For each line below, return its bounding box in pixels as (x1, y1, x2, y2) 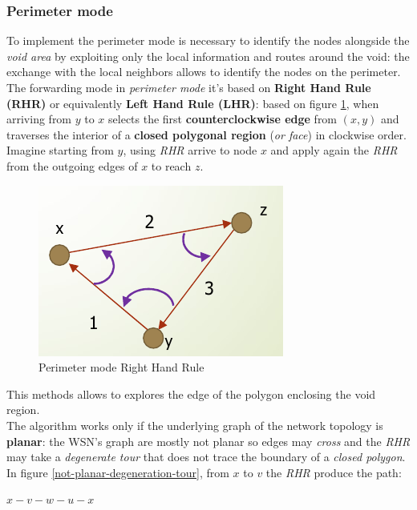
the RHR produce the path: (265, 464, 402, 480)
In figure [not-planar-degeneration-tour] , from (6, 464, 229, 480)
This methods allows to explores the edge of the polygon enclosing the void (6, 385, 376, 402)
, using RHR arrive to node (123, 142, 257, 159)
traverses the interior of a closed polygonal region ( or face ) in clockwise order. (6, 126, 407, 143)
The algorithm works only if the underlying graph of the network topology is (6, 416, 383, 433)
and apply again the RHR (270, 142, 398, 159)
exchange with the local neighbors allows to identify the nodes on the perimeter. (6, 63, 401, 80)
